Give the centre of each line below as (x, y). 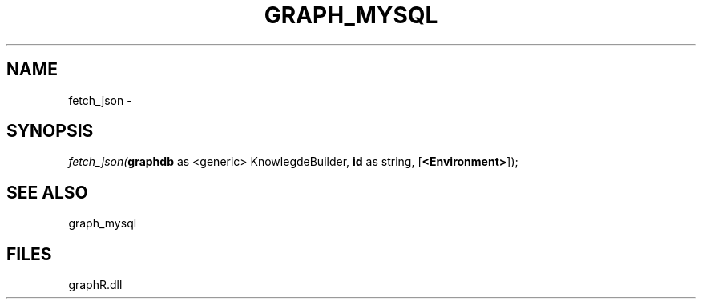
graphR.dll (95, 285)
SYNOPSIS (50, 131)
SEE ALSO (47, 192)
